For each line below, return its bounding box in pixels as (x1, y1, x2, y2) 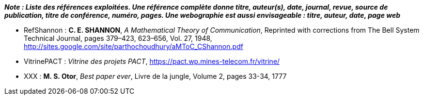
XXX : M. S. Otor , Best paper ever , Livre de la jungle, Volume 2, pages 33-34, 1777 (24, 72, 287, 80)
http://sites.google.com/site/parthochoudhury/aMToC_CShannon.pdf (24, 42, 243, 50)
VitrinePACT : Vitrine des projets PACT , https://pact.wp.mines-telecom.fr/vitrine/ (24, 57, 280, 65)
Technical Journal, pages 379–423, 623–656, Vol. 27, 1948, (24, 34, 212, 42)
